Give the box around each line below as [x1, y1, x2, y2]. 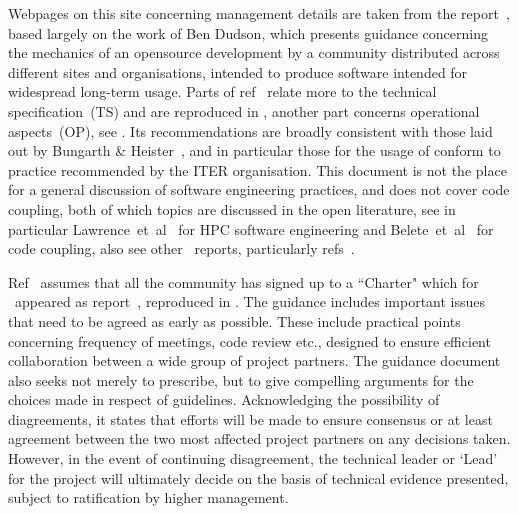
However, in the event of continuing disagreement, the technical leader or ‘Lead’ [8, 448, 498, 469]
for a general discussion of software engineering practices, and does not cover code [8, 179, 510, 200]
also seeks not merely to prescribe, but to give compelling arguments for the [8, 369, 474, 390]
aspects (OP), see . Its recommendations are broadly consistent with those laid [8, 120, 493, 141]
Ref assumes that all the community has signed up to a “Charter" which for [8, 271, 479, 292]
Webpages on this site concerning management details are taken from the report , [8, 3, 510, 23]
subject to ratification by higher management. [8, 487, 289, 508]
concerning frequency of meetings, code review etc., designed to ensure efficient [8, 330, 491, 351]
